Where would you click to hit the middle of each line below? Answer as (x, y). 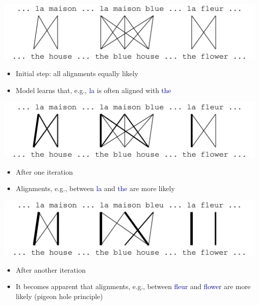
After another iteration (51, 269)
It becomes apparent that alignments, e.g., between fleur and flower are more (133, 286)
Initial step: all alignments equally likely (77, 73)
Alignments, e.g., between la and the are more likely (95, 188)
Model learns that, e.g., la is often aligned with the (93, 90)
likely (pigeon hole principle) (59, 296)
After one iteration (44, 171)
